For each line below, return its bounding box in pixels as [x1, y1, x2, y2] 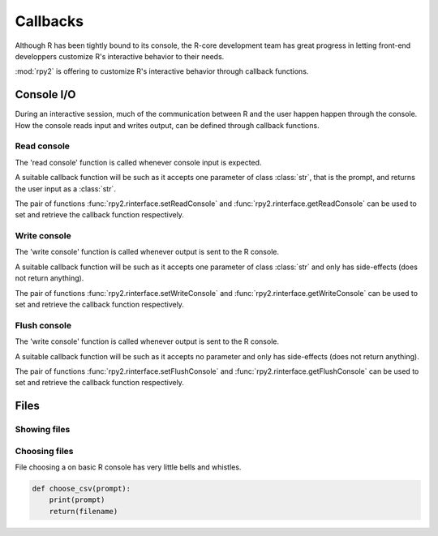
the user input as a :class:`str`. [15, 183, 117, 194]
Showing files [15, 424, 71, 435]
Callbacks [15, 12, 84, 30]
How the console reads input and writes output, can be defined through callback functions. [15, 120, 320, 130]
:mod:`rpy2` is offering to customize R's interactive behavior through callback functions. [15, 66, 309, 76]
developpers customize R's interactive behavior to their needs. [15, 51, 225, 61]
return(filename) [49, 507, 118, 516]
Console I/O [15, 88, 76, 101]
